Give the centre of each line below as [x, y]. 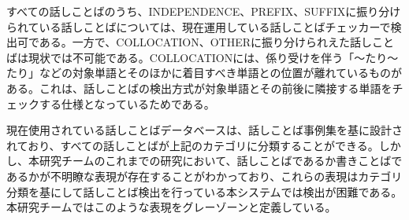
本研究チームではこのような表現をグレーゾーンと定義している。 [171, 207]
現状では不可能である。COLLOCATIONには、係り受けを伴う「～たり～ [213, 57]
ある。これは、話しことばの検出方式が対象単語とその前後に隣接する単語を [199, 88]
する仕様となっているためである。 [127, 103]
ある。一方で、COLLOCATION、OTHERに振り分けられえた [195, 42]
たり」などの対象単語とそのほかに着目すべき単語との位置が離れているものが [204, 73]
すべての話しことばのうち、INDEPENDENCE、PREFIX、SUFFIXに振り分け [204, 11]
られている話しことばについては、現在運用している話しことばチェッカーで [199, 26]
